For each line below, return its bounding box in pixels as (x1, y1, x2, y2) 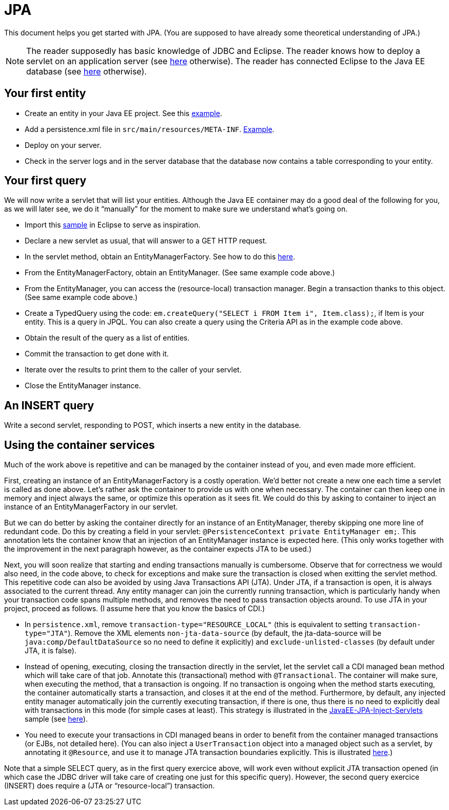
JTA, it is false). (25, 646, 76, 655)
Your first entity (4, 87, 86, 100)
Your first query (4, 174, 87, 187)
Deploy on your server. (25, 140, 102, 149)
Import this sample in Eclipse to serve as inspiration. (25, 220, 201, 230)
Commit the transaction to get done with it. (25, 349, 169, 359)
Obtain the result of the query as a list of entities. (25, 333, 190, 343)
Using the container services (4, 438, 155, 451)
